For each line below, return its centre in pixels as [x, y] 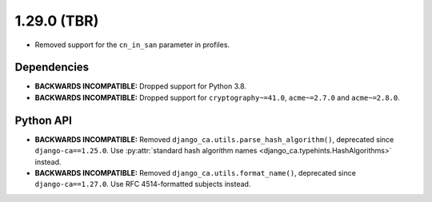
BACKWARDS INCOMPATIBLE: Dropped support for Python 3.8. [141, 86]
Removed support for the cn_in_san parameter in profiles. [132, 45]
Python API [43, 120]
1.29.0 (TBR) [57, 21]
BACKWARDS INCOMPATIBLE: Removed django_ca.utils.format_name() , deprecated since [195, 172]
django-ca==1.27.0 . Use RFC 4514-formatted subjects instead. [143, 184]
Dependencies [52, 67]
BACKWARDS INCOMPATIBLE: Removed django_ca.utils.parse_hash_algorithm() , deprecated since [214, 139]
